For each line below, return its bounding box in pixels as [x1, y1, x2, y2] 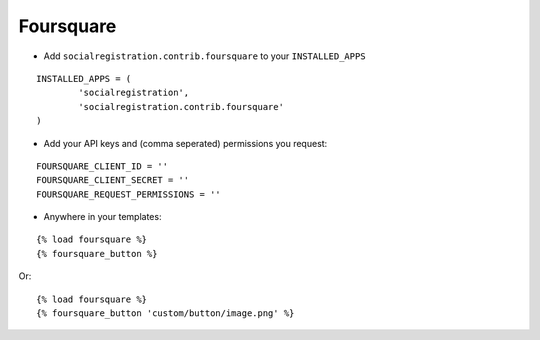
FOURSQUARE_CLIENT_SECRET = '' [36, 175, 190, 186]
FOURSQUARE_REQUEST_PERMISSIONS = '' [36, 188, 222, 200]
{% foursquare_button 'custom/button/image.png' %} [36, 308, 295, 319]
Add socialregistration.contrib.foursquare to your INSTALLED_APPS [43, 50, 366, 62]
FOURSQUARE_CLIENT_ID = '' [36, 160, 169, 172]
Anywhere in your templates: [43, 211, 162, 223]
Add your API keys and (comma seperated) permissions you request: [43, 137, 328, 149]
